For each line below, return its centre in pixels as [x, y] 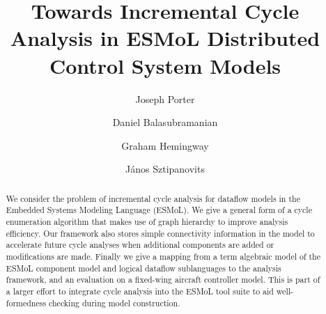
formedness [26, 303]
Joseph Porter [165, 99]
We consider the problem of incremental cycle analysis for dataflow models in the [153, 198]
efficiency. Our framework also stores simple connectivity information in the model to [160, 233]
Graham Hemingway [165, 145]
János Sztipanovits [165, 169]
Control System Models [165, 65]
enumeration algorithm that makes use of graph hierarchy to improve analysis [147, 221]
